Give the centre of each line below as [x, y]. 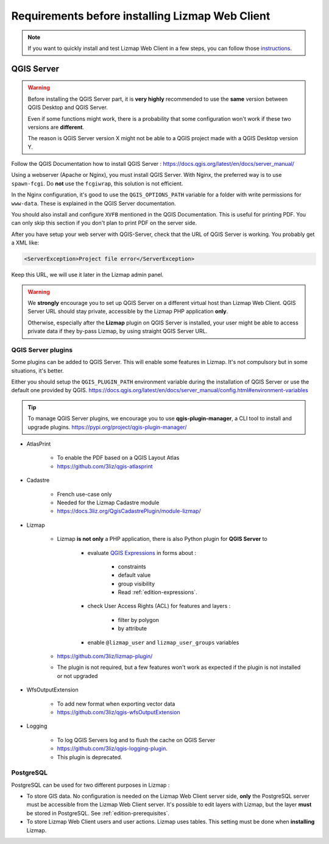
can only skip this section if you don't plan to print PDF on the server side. [104, 223]
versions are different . [56, 127]
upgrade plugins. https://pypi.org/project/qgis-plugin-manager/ [107, 427]
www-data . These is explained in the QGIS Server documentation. [94, 203]
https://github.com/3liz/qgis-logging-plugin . [112, 749]
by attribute [133, 629]
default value [134, 575]
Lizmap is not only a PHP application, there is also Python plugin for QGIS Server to [162, 539]
